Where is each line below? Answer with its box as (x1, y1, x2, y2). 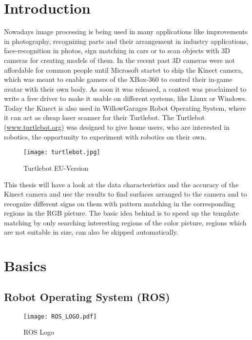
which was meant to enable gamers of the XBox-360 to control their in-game (4, 74, 233, 84)
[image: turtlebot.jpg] (23, 149, 100, 156)
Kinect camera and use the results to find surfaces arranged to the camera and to (4, 189, 247, 199)
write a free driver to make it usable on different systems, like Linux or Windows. (4, 93, 247, 103)
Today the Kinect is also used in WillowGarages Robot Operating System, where (4, 102, 246, 113)
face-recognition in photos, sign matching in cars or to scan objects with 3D (4, 45, 230, 56)
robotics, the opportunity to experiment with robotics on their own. (4, 131, 207, 141)
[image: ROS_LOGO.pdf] (23, 313, 97, 320)
